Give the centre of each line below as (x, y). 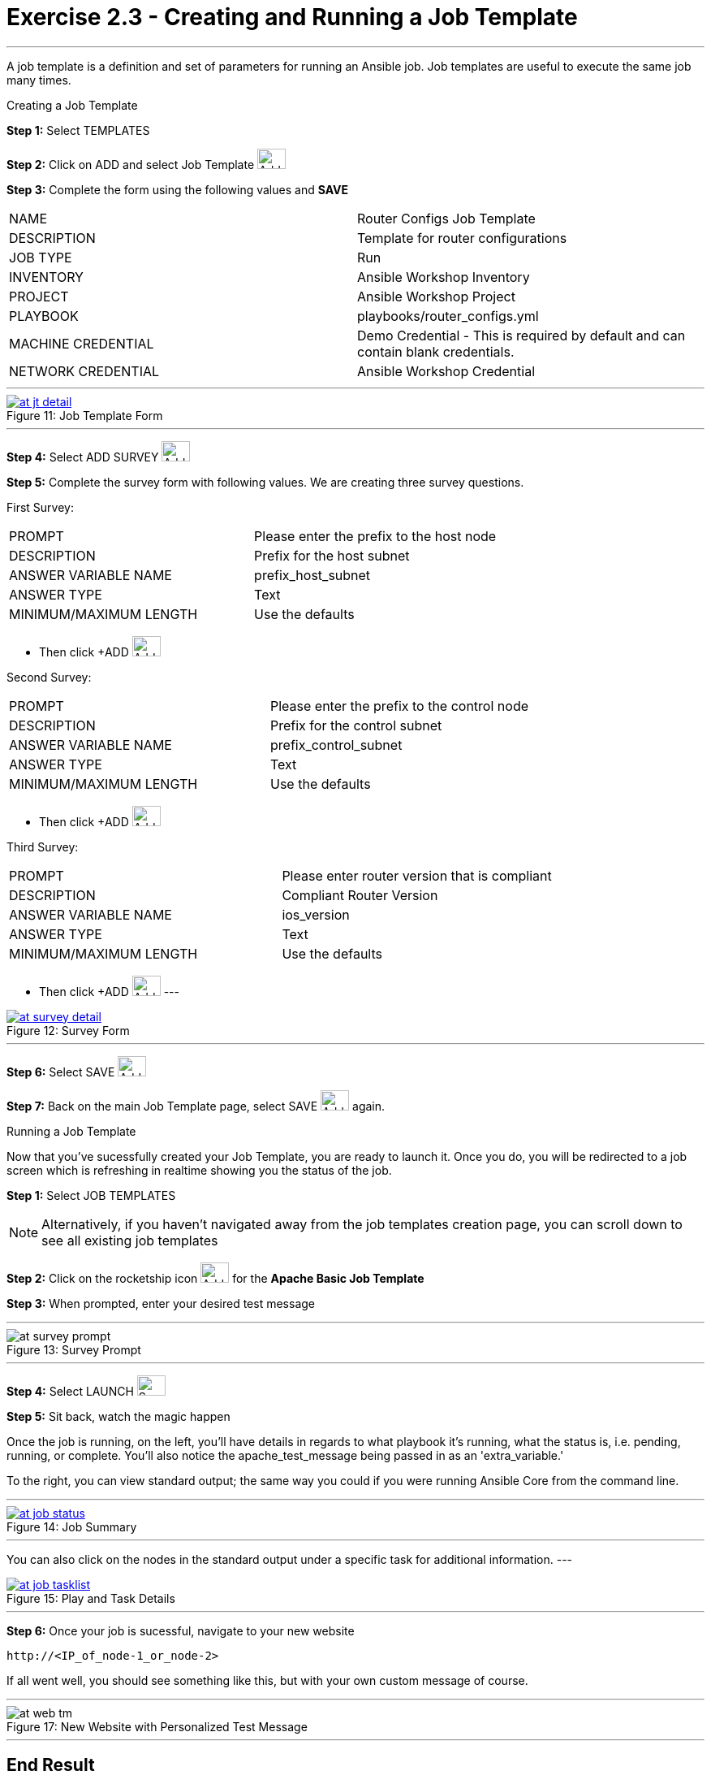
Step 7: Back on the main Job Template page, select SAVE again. (196, 1106)
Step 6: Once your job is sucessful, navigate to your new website (181, 1630)
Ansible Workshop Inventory (444, 277)
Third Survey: (43, 847)
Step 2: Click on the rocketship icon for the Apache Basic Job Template (215, 1278)
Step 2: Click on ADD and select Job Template (131, 164)
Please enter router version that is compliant (417, 875)
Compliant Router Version (360, 895)
